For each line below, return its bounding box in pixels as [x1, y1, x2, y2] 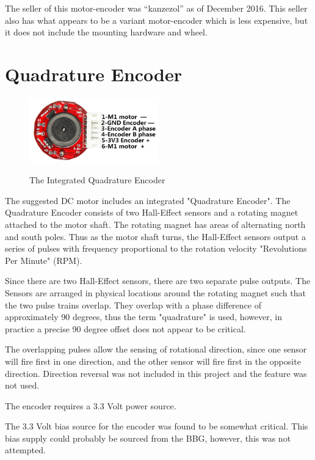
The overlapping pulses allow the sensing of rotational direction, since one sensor [5, 343, 307, 356]
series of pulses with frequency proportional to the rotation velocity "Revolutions [5, 242, 307, 255]
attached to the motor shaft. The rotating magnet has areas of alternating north [5, 217, 306, 230]
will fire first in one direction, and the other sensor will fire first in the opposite [5, 354, 301, 367]
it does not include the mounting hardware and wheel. [5, 26, 208, 38]
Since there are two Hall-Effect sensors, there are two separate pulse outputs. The [5, 274, 311, 287]
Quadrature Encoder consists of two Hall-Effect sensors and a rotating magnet [5, 206, 299, 219]
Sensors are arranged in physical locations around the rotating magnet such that [5, 286, 306, 299]
